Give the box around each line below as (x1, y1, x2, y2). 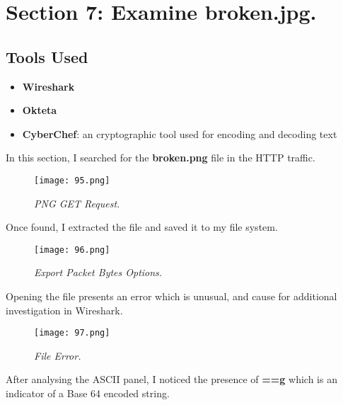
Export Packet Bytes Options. (34, 265, 163, 280)
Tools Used (6, 45, 88, 67)
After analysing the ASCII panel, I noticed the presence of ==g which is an (6, 372, 337, 387)
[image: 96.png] (34, 244, 110, 255)
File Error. (34, 348, 81, 363)
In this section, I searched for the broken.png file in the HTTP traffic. (6, 150, 315, 165)
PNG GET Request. (34, 195, 120, 210)
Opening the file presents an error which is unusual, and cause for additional (6, 289, 337, 304)
